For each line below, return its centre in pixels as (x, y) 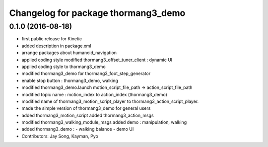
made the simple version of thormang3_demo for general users (86, 108)
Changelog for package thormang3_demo (97, 13)
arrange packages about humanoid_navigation (69, 53)
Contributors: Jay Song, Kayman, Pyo (60, 136)
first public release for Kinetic (52, 39)
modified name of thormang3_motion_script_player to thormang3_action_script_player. (110, 101)
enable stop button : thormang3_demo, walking (70, 80)
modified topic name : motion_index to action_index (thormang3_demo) (94, 94)
